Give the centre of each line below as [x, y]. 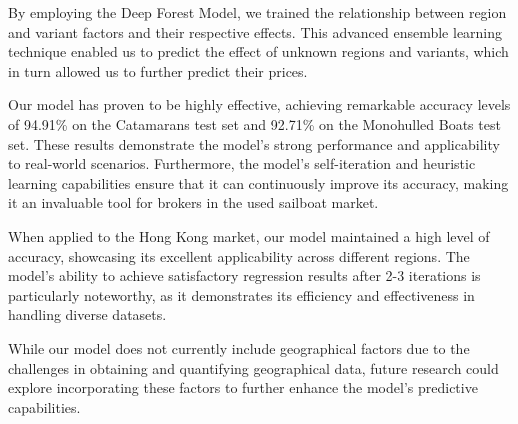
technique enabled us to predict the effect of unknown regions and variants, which [258, 51]
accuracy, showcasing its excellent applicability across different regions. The [239, 255]
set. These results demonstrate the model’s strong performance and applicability [254, 143]
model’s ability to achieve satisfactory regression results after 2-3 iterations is [244, 275]
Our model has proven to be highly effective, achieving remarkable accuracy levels [259, 104]
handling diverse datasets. [87, 314]
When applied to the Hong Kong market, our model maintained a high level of [249, 235]
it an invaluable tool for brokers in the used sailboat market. [193, 202]
